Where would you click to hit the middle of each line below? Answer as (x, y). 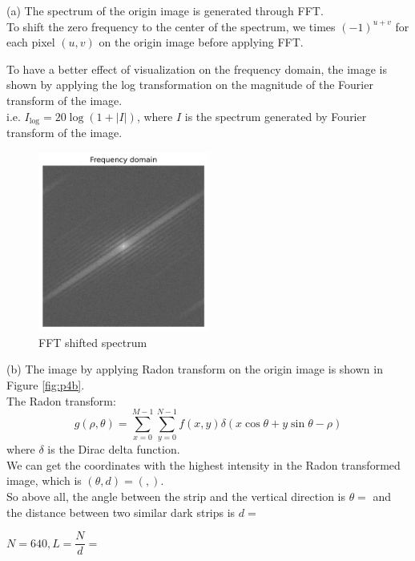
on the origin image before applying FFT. (201, 42)
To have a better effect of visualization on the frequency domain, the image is (197, 69)
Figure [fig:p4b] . (46, 384)
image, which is (44, 480)
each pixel (31, 42)
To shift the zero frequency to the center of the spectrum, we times (171, 26)
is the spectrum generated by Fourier (276, 116)
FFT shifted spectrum (93, 342)
